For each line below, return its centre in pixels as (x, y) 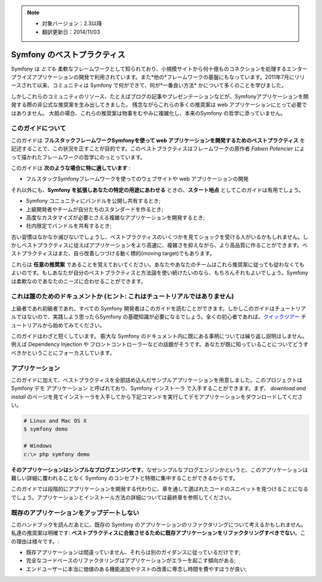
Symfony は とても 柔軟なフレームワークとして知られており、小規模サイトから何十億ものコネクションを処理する (149, 69)
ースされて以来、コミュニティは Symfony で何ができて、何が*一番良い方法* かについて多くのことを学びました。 (149, 85)
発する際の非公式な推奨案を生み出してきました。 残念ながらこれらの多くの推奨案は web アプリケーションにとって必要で (159, 105)
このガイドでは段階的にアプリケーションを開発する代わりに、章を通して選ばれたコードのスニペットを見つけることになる (160, 489)
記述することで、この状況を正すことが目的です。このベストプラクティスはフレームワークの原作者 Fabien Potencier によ (158, 148)
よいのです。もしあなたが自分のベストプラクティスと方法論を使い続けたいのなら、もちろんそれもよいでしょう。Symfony (160, 273)
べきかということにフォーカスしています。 (63, 352)
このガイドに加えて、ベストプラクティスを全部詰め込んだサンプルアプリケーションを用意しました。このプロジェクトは (157, 380)
